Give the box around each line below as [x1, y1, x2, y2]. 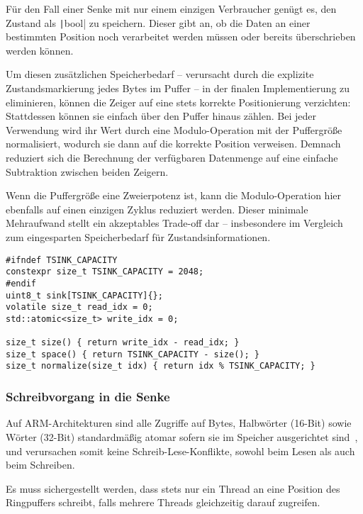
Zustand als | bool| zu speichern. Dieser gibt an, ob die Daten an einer [6, 15, 311, 30]
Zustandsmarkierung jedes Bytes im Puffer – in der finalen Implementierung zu [6, 81, 350, 96]
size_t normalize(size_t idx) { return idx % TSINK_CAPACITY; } [6, 361, 315, 371]
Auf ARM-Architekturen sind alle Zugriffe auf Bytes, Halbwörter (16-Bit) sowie [6, 415, 352, 430]
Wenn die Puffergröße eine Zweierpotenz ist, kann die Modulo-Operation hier [6, 188, 342, 203]
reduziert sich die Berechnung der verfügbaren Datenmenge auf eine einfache [6, 150, 338, 164]
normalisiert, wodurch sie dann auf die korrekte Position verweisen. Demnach [6, 136, 341, 151]
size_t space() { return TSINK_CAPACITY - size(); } [6, 349, 259, 359]
